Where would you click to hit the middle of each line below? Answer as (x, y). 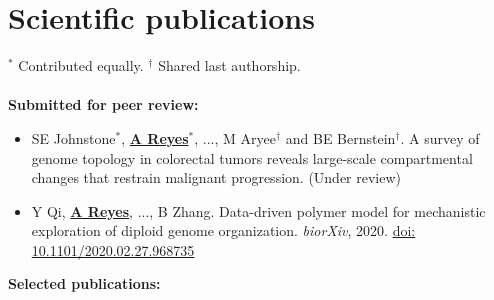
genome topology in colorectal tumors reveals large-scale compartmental (252, 157)
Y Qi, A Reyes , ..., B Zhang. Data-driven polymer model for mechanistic (258, 210)
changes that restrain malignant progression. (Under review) (216, 177)
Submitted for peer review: (103, 104)
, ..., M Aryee (235, 137)
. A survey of (440, 137)
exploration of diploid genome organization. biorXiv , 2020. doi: (223, 230)
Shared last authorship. (229, 65)
